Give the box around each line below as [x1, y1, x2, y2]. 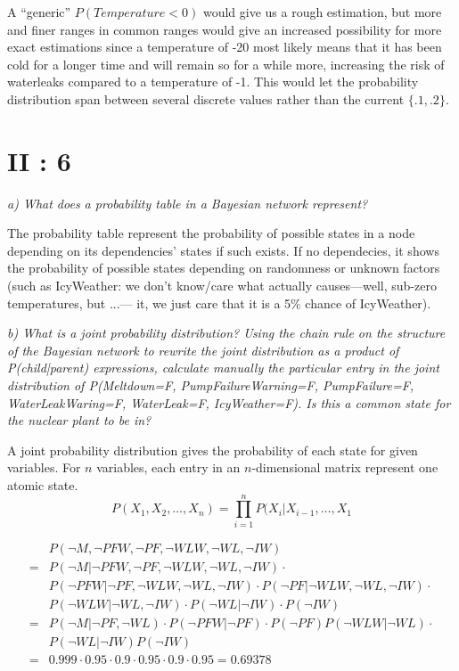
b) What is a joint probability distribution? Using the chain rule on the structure [7, 323, 446, 342]
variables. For [7, 458, 81, 477]
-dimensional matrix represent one [251, 458, 439, 477]
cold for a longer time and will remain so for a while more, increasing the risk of [7, 54, 445, 73]
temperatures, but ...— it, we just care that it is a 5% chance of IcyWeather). [7, 293, 431, 312]
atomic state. [7, 476, 78, 494]
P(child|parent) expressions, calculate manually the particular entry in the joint [7, 358, 439, 377]
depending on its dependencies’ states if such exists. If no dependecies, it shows [7, 241, 439, 259]
